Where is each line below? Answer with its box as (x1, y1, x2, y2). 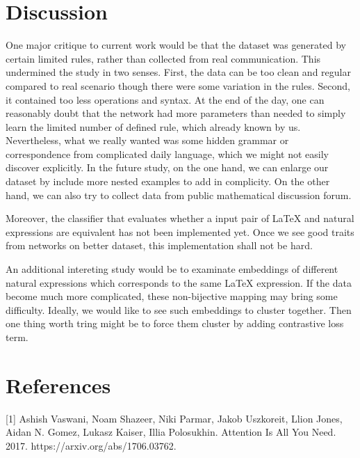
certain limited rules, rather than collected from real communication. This (6, 51, 321, 65)
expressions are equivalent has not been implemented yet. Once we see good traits (6, 224, 354, 239)
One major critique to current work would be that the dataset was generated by (6, 38, 346, 52)
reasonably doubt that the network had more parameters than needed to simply (6, 106, 346, 120)
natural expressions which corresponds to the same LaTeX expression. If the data (6, 275, 352, 290)
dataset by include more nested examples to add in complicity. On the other (6, 174, 330, 189)
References (6, 370, 111, 399)
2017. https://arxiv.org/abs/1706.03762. (6, 438, 177, 452)
